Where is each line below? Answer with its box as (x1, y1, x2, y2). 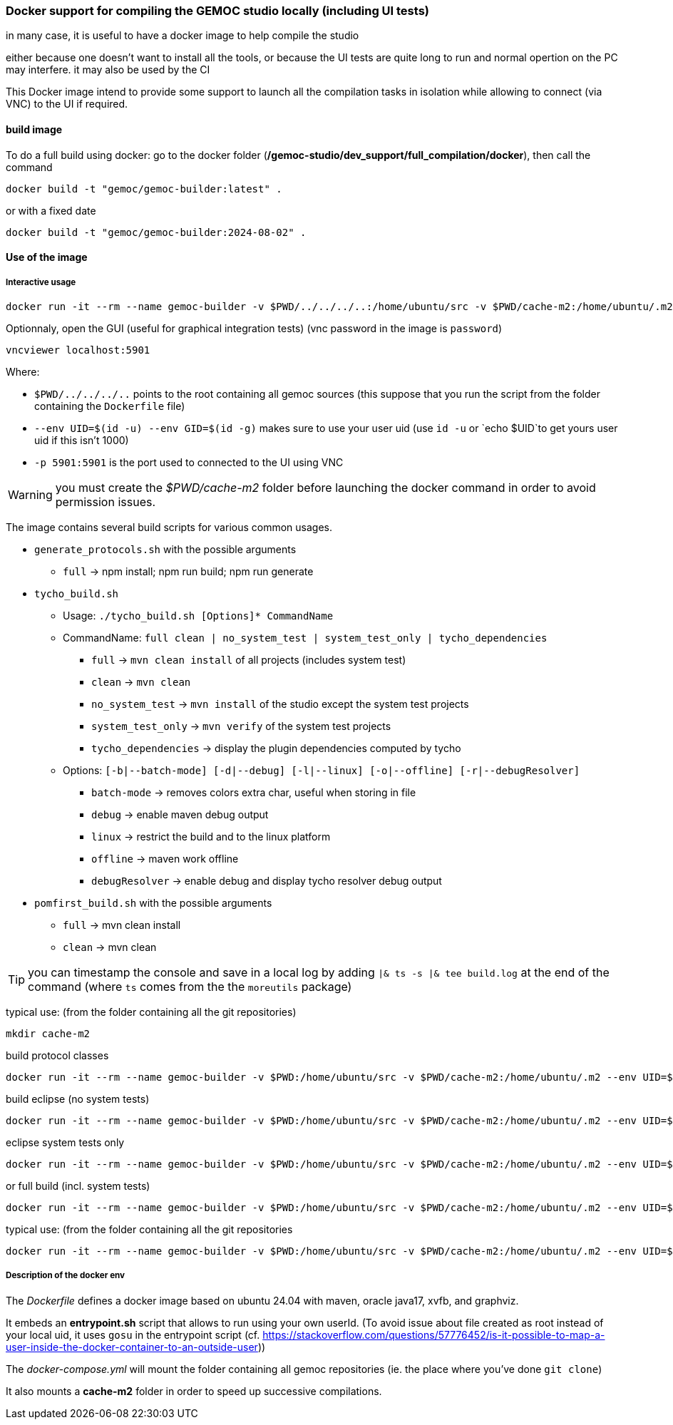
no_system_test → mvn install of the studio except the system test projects (91, 697, 469, 710)
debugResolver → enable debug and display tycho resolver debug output (91, 874, 442, 887)
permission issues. (55, 494, 156, 509)
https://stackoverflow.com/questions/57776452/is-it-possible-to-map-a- (262, 1328, 605, 1341)
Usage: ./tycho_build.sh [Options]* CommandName (63, 609, 334, 622)
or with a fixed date (6, 204, 96, 217)
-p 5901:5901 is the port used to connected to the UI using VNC (34, 456, 344, 468)
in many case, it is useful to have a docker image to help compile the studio (6, 29, 359, 42)
